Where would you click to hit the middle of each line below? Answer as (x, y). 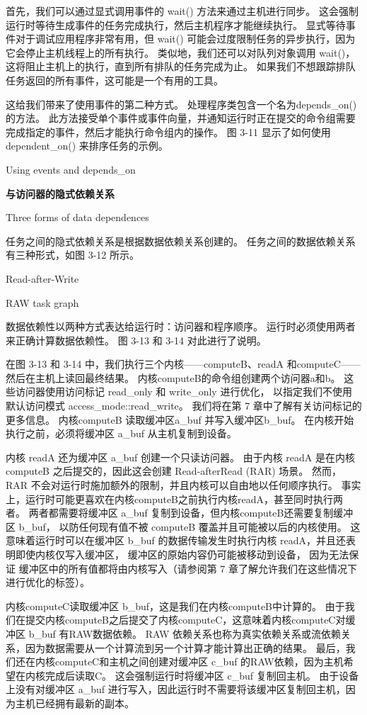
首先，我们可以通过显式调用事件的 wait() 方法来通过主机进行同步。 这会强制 (182, 11)
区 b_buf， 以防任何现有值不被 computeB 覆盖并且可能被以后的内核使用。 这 (183, 526)
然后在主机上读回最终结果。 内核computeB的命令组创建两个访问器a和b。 (173, 377)
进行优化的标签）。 (48, 582)
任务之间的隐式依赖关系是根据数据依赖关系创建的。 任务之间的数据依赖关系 (181, 241)
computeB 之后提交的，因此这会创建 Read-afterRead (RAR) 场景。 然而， (174, 471)
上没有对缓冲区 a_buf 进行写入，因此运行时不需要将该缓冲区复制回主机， (176, 689)
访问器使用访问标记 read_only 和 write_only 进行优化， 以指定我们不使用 (184, 392)
